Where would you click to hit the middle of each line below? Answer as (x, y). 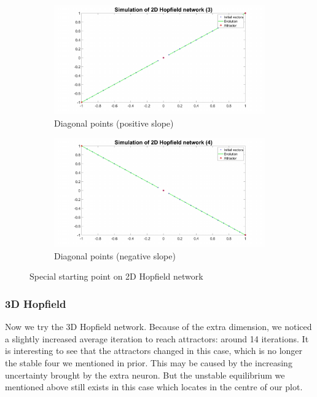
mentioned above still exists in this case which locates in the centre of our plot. (154, 387)
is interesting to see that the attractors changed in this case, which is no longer (154, 351)
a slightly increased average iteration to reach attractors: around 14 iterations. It (157, 338)
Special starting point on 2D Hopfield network (116, 276)
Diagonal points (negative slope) (115, 255)
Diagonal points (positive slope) (114, 123)
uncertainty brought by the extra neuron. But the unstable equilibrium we (145, 375)
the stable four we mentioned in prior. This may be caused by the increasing (149, 363)
